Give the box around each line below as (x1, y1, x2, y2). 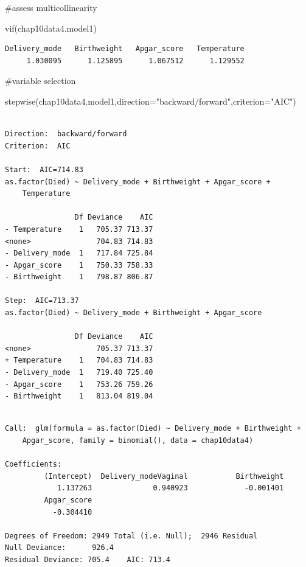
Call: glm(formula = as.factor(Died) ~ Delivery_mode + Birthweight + (5, 424, 301, 433)
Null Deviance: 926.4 (5, 543, 114, 552)
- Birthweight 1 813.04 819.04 (5, 392, 153, 401)
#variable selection (5, 74, 76, 87)
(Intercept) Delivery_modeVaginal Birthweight (44, 471, 284, 481)
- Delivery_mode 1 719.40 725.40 (5, 368, 153, 377)
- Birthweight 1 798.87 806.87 (5, 273, 153, 282)
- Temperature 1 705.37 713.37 (5, 224, 153, 234)
